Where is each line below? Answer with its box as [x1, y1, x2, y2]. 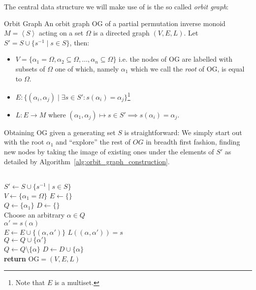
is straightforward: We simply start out [124, 127, 242, 137]
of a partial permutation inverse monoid [105, 18, 225, 28]
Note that [15, 277, 45, 288]
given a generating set [49, 127, 116, 137]
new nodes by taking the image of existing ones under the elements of [4, 146, 214, 156]
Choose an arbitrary [4, 210, 65, 220]
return [4, 253, 26, 263]
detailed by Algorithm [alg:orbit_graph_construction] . [4, 156, 170, 166]
